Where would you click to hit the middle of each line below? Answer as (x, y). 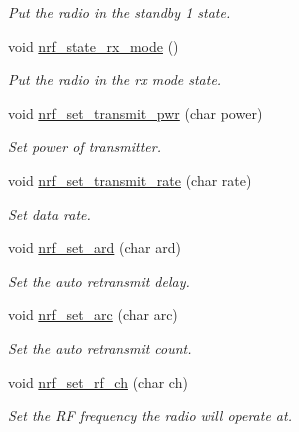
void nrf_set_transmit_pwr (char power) (135, 112)
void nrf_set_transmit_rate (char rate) (130, 179)
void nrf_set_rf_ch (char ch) (98, 381)
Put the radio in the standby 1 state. (119, 12)
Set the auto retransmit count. (100, 347)
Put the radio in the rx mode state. (115, 79)
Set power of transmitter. (84, 146)
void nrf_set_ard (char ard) (94, 247)
